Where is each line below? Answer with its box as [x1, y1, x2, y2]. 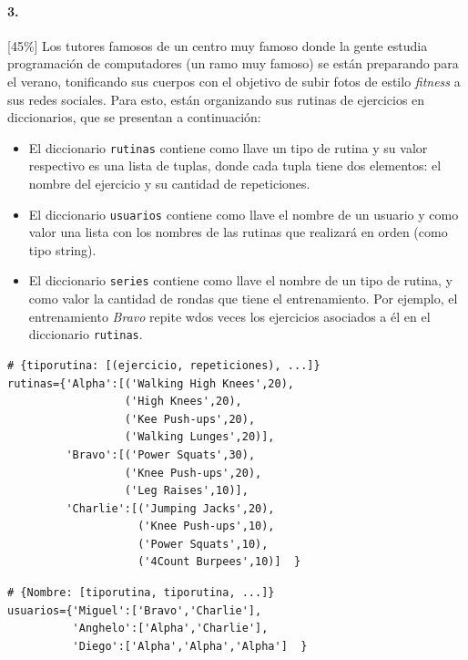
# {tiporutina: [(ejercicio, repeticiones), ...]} [7, 358, 320, 372]
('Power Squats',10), [137, 537, 269, 551]
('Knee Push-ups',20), [124, 466, 262, 480]
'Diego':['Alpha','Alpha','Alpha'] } [72, 639, 308, 653]
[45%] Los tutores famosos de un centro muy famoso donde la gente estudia [7, 36, 428, 55]
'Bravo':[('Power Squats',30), [66, 448, 256, 461]
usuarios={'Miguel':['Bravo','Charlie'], [7, 603, 262, 617]
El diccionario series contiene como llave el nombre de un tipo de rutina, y [28, 271, 453, 290]
